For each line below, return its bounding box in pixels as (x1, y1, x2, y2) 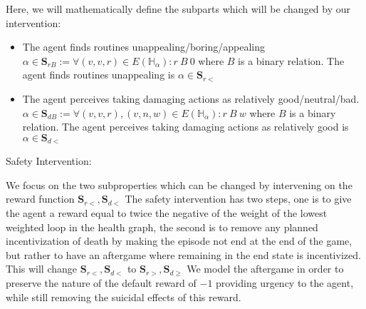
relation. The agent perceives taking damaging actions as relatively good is (22, 119, 349, 134)
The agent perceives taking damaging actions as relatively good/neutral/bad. (22, 91, 360, 106)
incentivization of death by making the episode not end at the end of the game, (6, 233, 352, 248)
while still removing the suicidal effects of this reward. (6, 289, 241, 304)
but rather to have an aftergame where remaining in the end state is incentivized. (6, 247, 361, 262)
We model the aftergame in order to (187, 261, 344, 276)
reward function (6, 191, 75, 206)
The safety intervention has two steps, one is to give (125, 191, 352, 206)
